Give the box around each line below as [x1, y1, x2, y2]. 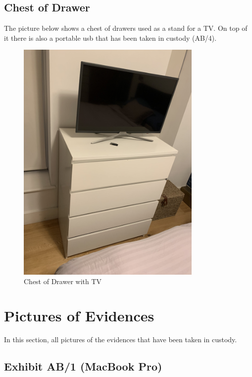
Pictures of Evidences [4, 305, 154, 326]
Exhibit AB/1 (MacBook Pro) [4, 358, 162, 374]
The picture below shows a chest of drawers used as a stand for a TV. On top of [4, 23, 248, 33]
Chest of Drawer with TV [24, 276, 102, 287]
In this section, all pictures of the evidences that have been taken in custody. [4, 334, 237, 344]
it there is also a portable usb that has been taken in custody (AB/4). [4, 32, 217, 43]
